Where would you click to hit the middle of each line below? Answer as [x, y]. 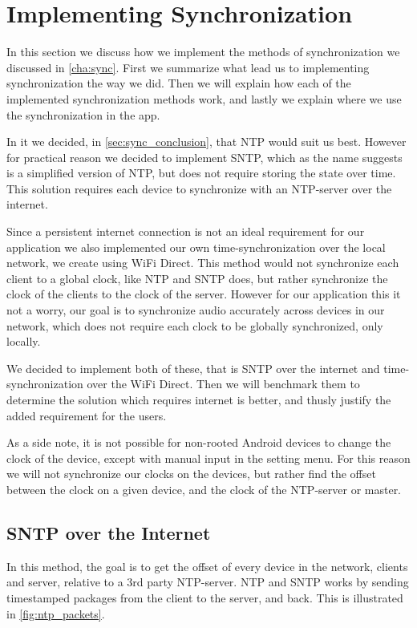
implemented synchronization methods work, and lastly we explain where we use [204, 98]
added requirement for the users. [87, 415]
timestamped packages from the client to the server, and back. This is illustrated [205, 597]
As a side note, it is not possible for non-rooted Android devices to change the [199, 442]
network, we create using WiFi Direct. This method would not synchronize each [203, 263]
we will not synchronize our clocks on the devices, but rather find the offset [191, 474]
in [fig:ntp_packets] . [56, 613]
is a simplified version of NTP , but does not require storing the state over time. [201, 173]
